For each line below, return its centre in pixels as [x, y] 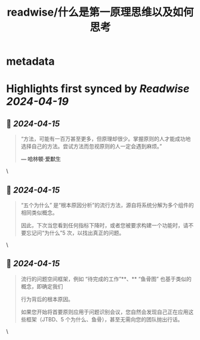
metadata [30, 61]
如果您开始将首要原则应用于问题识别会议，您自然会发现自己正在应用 [104, 312]
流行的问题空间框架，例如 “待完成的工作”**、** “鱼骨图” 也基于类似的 [106, 279]
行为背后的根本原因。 [47, 299]
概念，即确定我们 [42, 286]
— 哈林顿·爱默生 [41, 159]
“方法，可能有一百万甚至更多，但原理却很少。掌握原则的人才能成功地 [106, 139]
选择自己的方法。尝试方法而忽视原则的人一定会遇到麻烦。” [91, 146]
